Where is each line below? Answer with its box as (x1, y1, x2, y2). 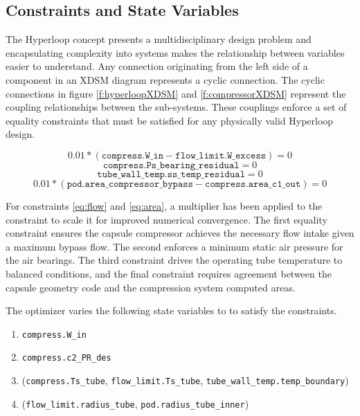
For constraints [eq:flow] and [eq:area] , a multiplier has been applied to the (6, 198, 323, 212)
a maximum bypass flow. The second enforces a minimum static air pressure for (6, 239, 343, 253)
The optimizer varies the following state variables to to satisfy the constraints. (6, 303, 337, 318)
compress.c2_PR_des (21, 353, 111, 363)
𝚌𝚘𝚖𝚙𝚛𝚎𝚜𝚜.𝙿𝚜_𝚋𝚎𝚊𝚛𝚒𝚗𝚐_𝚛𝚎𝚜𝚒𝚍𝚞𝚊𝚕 (102, 160, 240, 170)
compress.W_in (21, 329, 87, 340)
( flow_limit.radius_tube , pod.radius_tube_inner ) (21, 396, 249, 410)
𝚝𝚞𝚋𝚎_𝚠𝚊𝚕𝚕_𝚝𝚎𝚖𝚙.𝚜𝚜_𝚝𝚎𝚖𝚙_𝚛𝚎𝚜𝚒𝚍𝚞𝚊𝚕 (97, 169, 245, 179)
